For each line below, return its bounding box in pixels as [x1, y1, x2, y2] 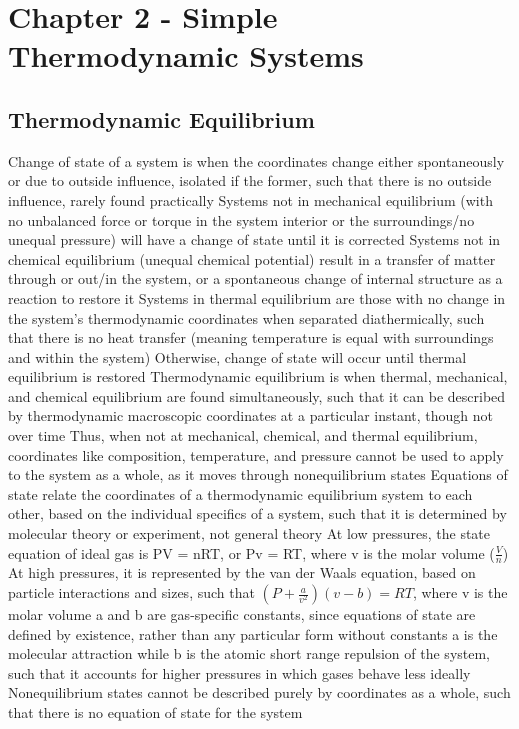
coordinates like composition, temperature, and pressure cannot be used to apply [8, 444, 504, 465]
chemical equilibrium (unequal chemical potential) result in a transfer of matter [8, 248, 496, 269]
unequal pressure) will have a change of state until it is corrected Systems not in [8, 229, 501, 250]
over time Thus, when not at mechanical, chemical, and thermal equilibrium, [8, 425, 478, 446]
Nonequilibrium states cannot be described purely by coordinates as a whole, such [8, 682, 511, 703]
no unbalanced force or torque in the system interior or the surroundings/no [8, 209, 475, 230]
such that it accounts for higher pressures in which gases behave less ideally [8, 662, 471, 683]
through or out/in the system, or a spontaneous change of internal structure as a [8, 268, 503, 289]
